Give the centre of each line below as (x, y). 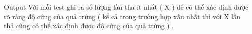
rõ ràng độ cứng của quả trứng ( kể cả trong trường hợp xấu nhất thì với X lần (122, 16)
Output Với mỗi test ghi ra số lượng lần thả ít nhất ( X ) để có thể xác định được (126, 7)
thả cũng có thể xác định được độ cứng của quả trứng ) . (89, 26)
